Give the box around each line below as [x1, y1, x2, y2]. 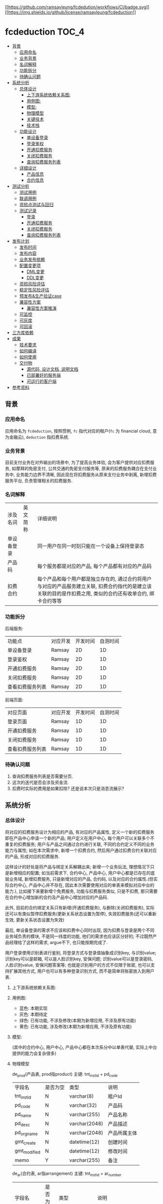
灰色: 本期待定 [19, 1011, 48, 1017]
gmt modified [14, 1147, 41, 1155]
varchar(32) [69, 1102, 97, 1109]
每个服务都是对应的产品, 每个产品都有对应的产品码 [37, 563, 152, 570]
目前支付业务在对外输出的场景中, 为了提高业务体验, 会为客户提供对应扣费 [5, 459, 150, 465]
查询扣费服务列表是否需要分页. [12, 773, 73, 779]
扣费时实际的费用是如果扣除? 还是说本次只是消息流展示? [12, 785, 125, 791]
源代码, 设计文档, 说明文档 [26, 366, 79, 372]
